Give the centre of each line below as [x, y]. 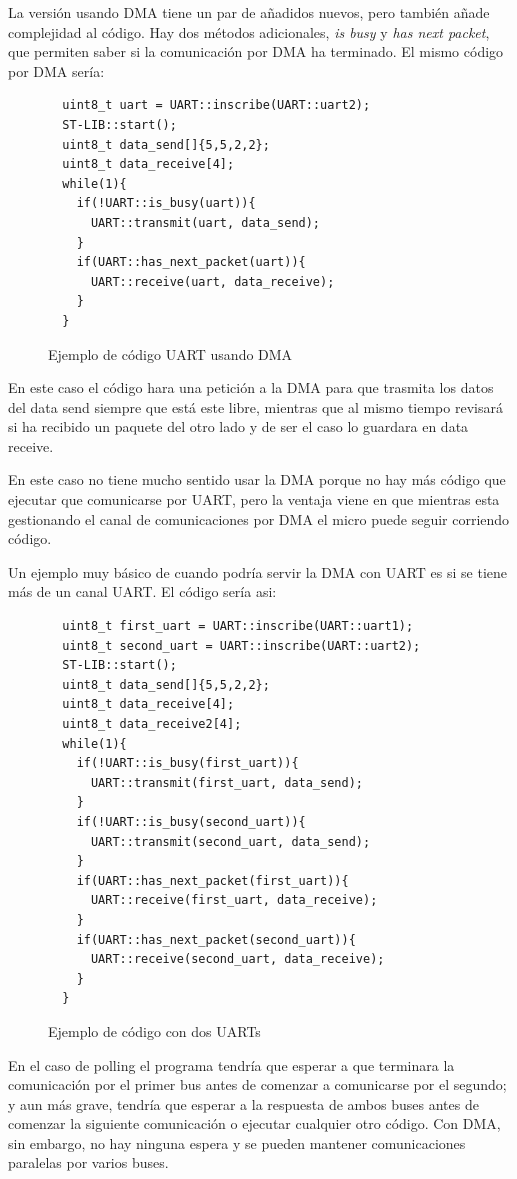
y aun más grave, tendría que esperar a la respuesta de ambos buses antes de [243, 1103]
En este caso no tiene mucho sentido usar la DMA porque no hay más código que [257, 479]
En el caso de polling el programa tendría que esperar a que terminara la [231, 1064]
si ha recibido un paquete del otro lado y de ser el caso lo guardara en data [238, 426]
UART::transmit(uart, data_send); [205, 222]
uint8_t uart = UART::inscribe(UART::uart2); [216, 105]
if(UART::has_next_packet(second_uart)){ [216, 939]
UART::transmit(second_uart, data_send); [230, 841]
